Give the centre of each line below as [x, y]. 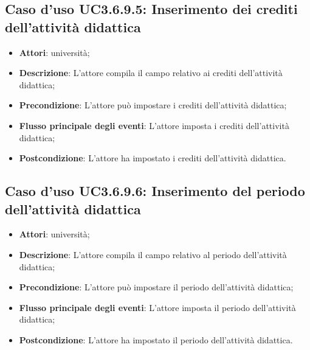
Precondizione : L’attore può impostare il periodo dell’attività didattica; [156, 287]
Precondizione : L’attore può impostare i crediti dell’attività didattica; [153, 105]
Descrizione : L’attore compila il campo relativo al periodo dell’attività [153, 254]
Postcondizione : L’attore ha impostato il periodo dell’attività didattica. [156, 339]
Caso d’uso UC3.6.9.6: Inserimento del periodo [155, 191]
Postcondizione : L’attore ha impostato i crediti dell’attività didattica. [153, 158]
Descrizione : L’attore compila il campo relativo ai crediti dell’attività [151, 73]
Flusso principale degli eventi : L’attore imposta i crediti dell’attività [154, 125]
